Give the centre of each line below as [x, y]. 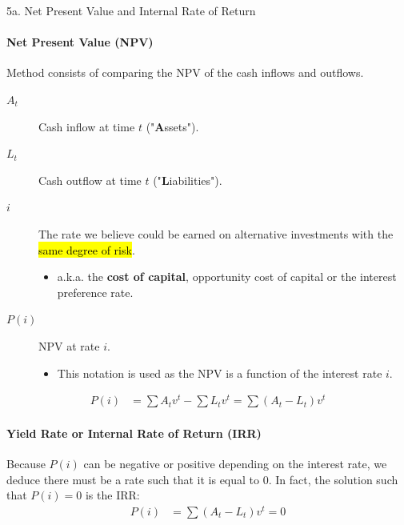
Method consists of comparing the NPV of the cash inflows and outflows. [185, 72]
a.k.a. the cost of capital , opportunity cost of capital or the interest [227, 277]
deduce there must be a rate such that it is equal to [133, 479]
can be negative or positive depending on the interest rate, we [235, 464]
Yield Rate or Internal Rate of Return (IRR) [134, 433]
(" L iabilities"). [188, 180]
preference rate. [95, 292]
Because [26, 464]
